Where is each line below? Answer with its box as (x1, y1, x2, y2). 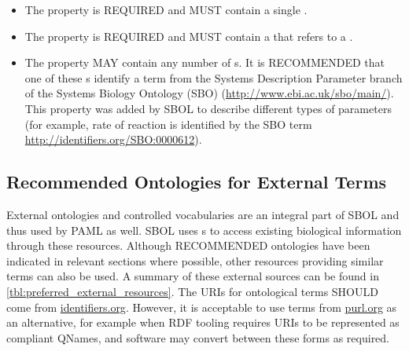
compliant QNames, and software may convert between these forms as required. (6, 329, 390, 346)
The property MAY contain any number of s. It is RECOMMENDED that (24, 54, 385, 71)
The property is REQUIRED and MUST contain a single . (24, 2, 308, 17)
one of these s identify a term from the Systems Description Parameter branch (24, 69, 403, 86)
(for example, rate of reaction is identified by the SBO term (24, 115, 312, 132)
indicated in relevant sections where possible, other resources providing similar (6, 252, 384, 269)
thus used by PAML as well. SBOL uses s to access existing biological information (6, 221, 402, 238)
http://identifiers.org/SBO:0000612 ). (24, 131, 202, 148)
